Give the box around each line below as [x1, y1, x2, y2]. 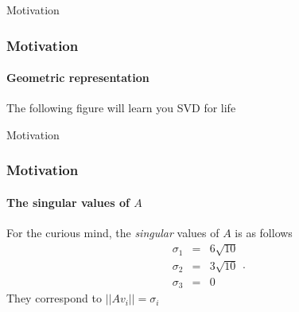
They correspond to [6, 290, 102, 306]
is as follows [235, 224, 293, 241]
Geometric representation [6, 69, 149, 86]
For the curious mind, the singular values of [6, 224, 219, 241]
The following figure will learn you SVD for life [6, 99, 236, 116]
